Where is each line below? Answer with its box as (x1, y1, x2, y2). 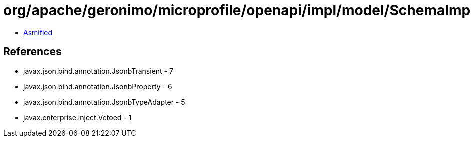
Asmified (23, 28, 53, 37)
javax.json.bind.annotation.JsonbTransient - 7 (23, 66, 173, 75)
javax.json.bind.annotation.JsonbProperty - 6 (23, 82, 172, 91)
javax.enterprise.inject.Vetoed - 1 (23, 113, 132, 122)
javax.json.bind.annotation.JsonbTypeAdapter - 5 (23, 97, 185, 106)
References (3, 45, 62, 58)
